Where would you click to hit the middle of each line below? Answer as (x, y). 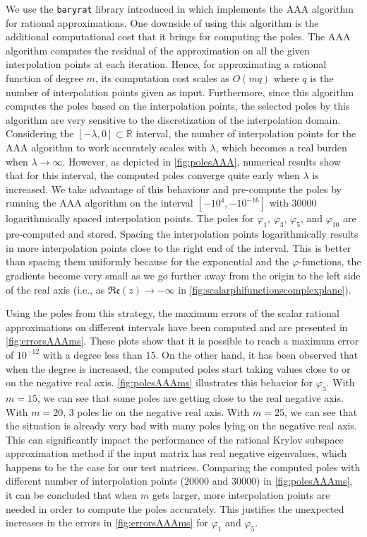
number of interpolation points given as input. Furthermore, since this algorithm (180, 92)
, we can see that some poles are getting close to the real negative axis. (190, 397)
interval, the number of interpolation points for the (246, 133)
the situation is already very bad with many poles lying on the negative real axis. (181, 426)
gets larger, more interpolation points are (241, 495)
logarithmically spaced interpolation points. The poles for (130, 218)
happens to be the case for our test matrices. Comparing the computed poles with (183, 467)
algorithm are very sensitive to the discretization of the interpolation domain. (173, 119)
